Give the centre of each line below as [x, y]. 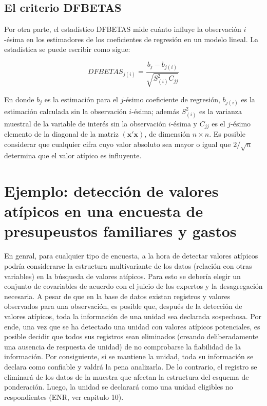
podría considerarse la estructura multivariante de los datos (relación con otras [128, 266]
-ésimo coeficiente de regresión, [172, 99]
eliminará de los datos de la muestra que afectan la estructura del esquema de [127, 376]
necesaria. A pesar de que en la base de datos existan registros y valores [117, 296]
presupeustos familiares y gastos [120, 231]
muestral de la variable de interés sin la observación [85, 123]
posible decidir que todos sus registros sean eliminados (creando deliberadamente [131, 336]
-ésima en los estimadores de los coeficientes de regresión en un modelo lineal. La [131, 39]
